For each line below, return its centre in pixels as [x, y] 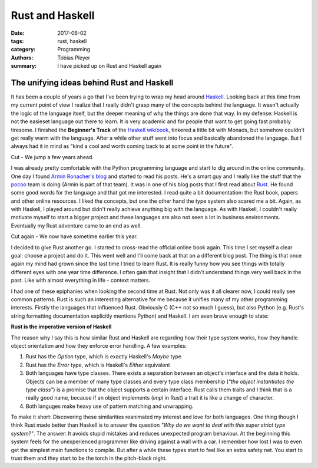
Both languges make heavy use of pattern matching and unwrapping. [110, 406]
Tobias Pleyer [74, 57]
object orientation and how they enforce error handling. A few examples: [99, 345]
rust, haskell [72, 41]
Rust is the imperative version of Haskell [61, 327]
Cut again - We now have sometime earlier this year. [74, 236]
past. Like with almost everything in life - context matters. [81, 281]
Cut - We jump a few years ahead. [52, 157]
